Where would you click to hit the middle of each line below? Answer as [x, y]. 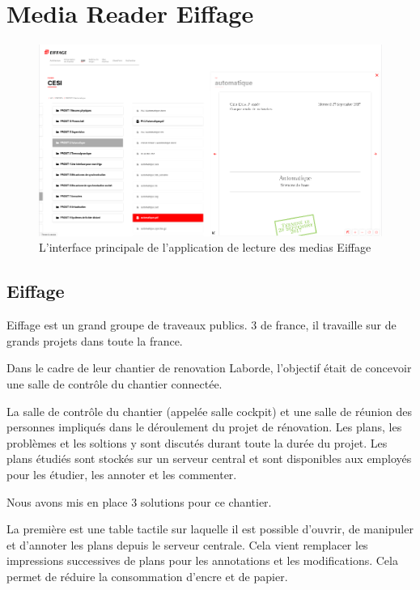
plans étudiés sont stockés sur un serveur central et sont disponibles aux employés [209, 458]
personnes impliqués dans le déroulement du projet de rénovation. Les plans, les [204, 427]
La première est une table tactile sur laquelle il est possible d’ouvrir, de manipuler [210, 529]
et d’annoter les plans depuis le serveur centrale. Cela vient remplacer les [187, 544]
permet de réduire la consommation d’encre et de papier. [147, 576]
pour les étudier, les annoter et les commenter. [122, 474]
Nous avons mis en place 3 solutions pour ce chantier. [139, 501]
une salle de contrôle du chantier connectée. [115, 383]
